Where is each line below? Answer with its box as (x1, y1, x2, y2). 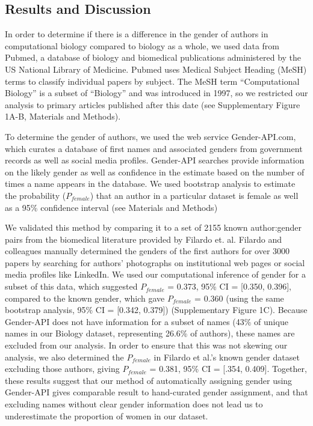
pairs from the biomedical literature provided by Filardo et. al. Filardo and (5, 233, 282, 245)
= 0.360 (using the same (194, 291, 284, 304)
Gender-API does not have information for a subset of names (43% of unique (5, 315, 288, 327)
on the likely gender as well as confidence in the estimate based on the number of (5, 165, 305, 178)
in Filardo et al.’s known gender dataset (153, 350, 300, 363)
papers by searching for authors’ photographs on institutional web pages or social (5, 256, 305, 269)
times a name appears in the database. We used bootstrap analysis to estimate (5, 177, 296, 190)
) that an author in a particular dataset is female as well (90, 189, 299, 201)
